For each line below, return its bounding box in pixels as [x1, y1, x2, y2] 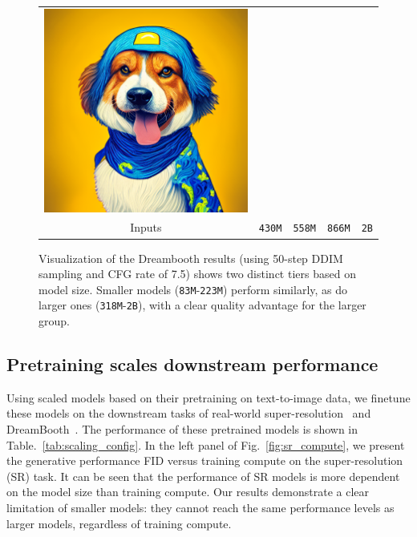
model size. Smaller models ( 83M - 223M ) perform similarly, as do [38, 281, 348, 297]
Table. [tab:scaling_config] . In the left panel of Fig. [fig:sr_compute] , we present [6, 436, 405, 453]
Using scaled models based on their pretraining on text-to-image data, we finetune [6, 389, 411, 406]
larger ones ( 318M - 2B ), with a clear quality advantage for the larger [38, 297, 366, 313]
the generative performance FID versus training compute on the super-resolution [6, 452, 403, 469]
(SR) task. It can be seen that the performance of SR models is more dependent [6, 467, 400, 484]
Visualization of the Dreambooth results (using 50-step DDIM [38, 249, 343, 266]
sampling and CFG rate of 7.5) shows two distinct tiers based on [38, 265, 356, 282]
